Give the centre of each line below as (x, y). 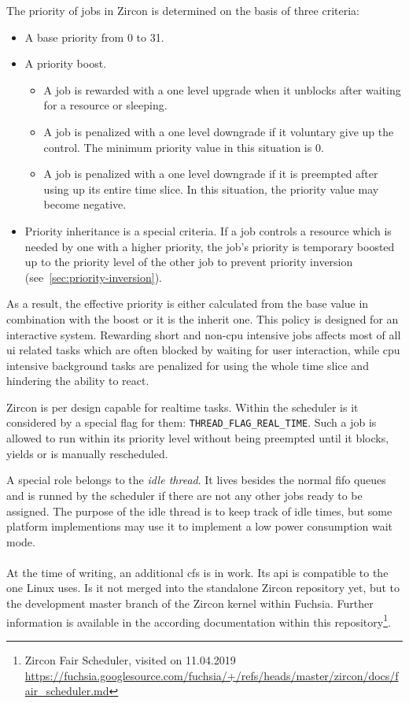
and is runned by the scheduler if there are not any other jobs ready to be (184, 495)
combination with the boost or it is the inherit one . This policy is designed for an (203, 318)
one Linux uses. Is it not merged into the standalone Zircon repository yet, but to (203, 588)
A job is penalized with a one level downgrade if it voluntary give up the (219, 131)
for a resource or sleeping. (105, 105)
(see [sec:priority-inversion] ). (94, 277)
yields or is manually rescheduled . (87, 453)
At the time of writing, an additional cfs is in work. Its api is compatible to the (197, 572)
